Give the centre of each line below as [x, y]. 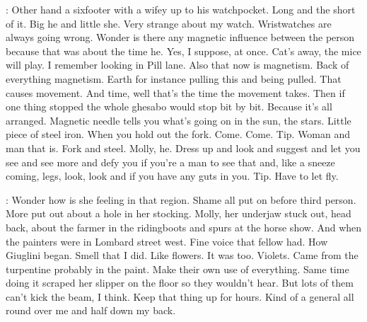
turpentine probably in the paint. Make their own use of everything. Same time [177, 269]
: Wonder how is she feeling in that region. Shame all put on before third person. [181, 199]
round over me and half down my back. [91, 310]
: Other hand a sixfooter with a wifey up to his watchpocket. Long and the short [181, 9]
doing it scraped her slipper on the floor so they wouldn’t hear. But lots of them [180, 283]
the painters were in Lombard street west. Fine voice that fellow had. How [167, 241]
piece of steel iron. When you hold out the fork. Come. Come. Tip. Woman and [178, 134]
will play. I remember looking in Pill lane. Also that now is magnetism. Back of [177, 65]
